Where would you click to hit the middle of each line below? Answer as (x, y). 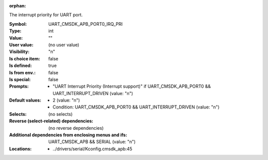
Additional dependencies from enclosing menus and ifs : (68, 135)
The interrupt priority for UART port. (46, 15)
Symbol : (18, 24)
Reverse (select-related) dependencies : (51, 121)
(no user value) (64, 45)
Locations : (20, 149)
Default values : (25, 100)
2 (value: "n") (67, 100)
